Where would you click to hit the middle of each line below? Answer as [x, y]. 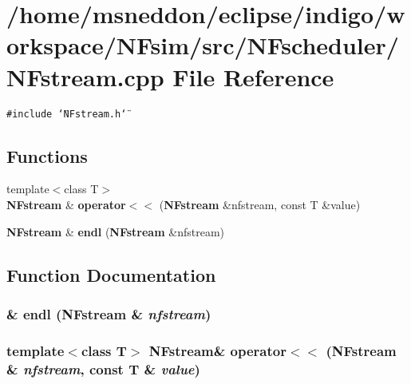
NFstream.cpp [85, 76]
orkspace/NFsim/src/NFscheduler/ [203, 45]
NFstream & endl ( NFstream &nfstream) [116, 231]
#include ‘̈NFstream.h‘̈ [67, 114]
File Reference [253, 76]
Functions [47, 155]
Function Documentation [111, 274]
